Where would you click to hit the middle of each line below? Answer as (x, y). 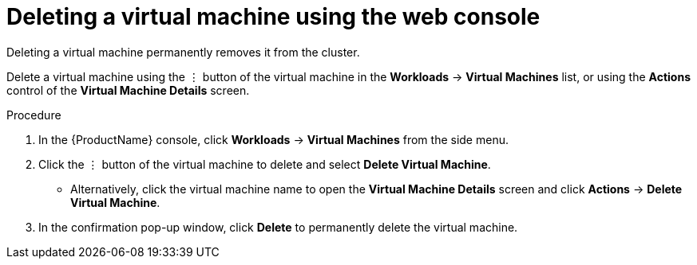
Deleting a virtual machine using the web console (273, 17)
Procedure (34, 115)
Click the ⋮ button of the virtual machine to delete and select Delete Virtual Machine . (265, 164)
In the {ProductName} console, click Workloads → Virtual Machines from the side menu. (273, 139)
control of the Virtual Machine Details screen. (128, 90)
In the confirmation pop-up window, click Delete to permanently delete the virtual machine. (278, 227)
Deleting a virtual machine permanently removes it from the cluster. (183, 52)
